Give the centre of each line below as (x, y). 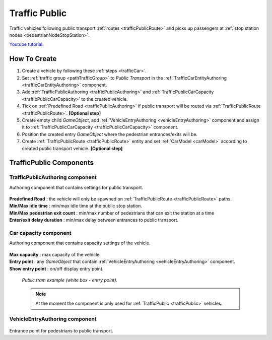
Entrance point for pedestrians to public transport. (61, 330)
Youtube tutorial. (26, 44)
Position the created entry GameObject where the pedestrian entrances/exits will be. (110, 134)
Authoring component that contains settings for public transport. (76, 187)
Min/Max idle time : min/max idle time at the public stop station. (76, 206)
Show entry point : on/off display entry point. (56, 268)
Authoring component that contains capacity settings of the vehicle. (80, 243)
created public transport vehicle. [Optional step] (72, 148)
